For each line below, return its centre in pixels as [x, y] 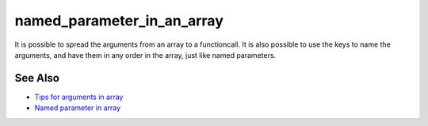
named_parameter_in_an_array [119, 21]
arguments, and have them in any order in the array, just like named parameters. [145, 55]
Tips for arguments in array [79, 97]
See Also [37, 78]
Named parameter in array [78, 108]
